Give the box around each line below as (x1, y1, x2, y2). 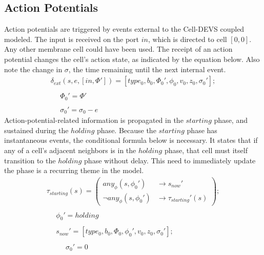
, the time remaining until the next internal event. (68, 63, 226, 74)
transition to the (4, 155, 56, 165)
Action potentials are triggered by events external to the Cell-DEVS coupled (4, 24, 245, 34)
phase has (187, 124, 217, 135)
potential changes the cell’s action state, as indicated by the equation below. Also (4, 53, 260, 64)
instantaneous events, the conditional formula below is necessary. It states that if (4, 135, 258, 145)
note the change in (4, 63, 63, 74)
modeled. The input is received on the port (4, 33, 139, 44)
